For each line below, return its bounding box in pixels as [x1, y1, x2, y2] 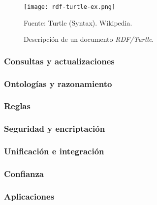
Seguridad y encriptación [4, 122, 105, 135]
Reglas [4, 100, 31, 112]
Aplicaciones [4, 190, 55, 202]
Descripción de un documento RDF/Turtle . [24, 34, 154, 44]
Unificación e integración [4, 145, 104, 157]
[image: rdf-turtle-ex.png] [24, 3, 116, 10]
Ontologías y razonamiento [4, 77, 112, 89]
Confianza [4, 167, 44, 179]
